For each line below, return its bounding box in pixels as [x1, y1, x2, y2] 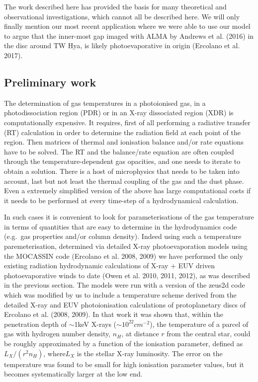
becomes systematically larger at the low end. [4, 369, 143, 379]
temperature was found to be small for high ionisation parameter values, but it [4, 359, 244, 369]
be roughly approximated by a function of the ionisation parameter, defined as [4, 338, 243, 349]
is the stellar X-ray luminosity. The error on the [77, 348, 223, 358]
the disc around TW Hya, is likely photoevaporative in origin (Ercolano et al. [4, 40, 240, 51]
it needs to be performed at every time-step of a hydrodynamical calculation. [4, 195, 239, 205]
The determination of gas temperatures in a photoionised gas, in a [4, 97, 206, 108]
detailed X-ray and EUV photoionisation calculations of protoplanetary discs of [4, 299, 246, 309]
